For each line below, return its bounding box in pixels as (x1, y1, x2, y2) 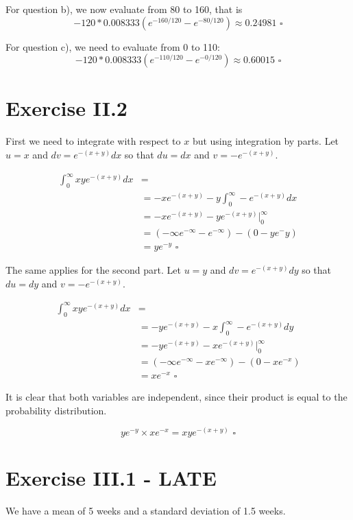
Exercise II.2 (5, 94, 127, 122)
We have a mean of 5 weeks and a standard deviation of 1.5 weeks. (5, 504, 286, 518)
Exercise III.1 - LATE (5, 464, 217, 492)
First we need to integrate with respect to (5, 134, 181, 148)
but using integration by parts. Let (192, 134, 339, 148)
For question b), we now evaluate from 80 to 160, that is (5, 2, 243, 16)
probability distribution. (5, 403, 107, 417)
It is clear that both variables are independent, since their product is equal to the (5, 389, 348, 403)
